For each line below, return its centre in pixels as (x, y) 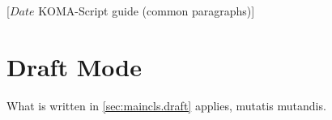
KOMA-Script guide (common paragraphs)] (147, 11)
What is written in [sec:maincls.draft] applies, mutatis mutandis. (166, 105)
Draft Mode (74, 66)
